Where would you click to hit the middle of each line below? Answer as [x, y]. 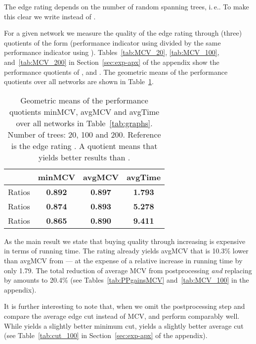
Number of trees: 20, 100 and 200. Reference [84, 134]
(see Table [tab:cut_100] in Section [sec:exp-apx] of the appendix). [106, 335]
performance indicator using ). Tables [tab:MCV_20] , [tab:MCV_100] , [112, 52]
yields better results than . [84, 157]
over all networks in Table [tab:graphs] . [84, 123]
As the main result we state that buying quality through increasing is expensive [125, 241]
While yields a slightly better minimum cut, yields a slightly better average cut [124, 325]
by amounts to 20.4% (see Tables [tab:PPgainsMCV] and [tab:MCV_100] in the [127, 280]
